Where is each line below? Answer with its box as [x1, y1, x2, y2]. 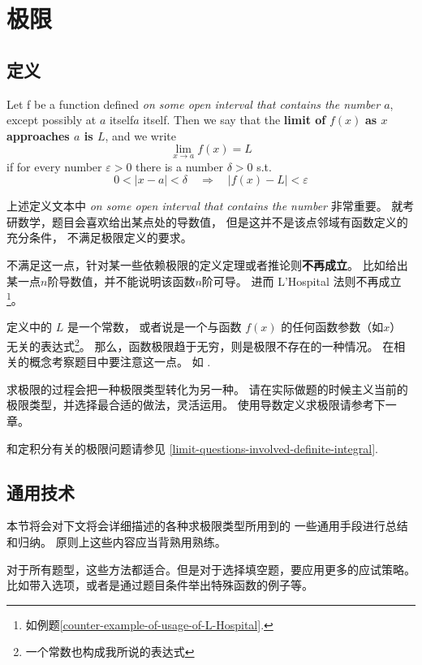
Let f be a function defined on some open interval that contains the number [6, 95, 381, 112]
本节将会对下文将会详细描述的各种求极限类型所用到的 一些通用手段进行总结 [6, 517, 408, 534]
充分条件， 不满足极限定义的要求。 [6, 229, 192, 246]
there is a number [136, 158, 223, 175]
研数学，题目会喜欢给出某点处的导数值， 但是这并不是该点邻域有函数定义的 [6, 213, 408, 230]
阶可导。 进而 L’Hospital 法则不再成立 [201, 272, 402, 289]
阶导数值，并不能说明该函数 [47, 272, 196, 289]
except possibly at [6, 111, 97, 128]
